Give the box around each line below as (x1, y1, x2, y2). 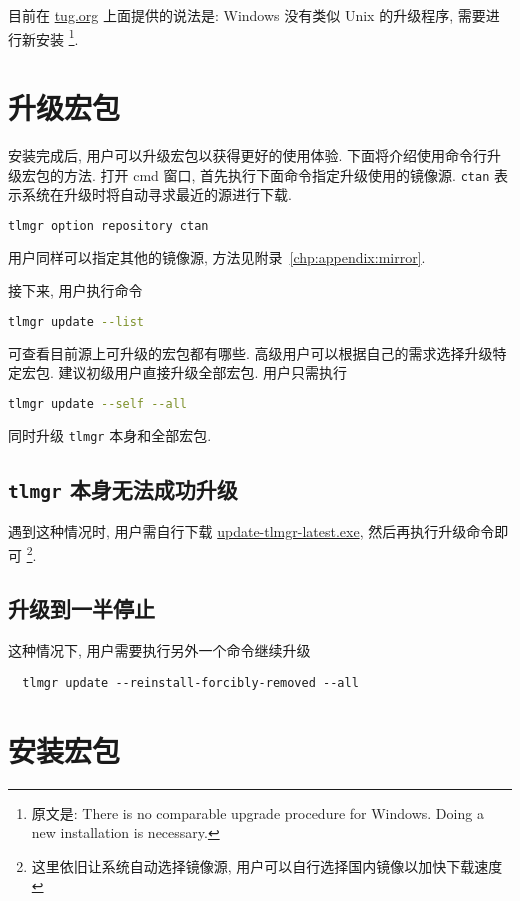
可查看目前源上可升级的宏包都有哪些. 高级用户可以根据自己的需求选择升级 (8, 342, 493, 363)
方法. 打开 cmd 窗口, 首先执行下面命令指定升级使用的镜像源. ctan (63, 164, 490, 185)
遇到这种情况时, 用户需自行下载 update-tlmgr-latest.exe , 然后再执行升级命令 (8, 521, 495, 542)
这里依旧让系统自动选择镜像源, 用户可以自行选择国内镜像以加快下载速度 (31, 855, 503, 876)
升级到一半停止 (8, 593, 155, 624)
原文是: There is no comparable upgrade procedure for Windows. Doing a (31, 802, 484, 823)
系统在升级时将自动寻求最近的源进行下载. (21, 184, 292, 205)
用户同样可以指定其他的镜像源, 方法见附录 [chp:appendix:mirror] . (8, 246, 426, 267)
